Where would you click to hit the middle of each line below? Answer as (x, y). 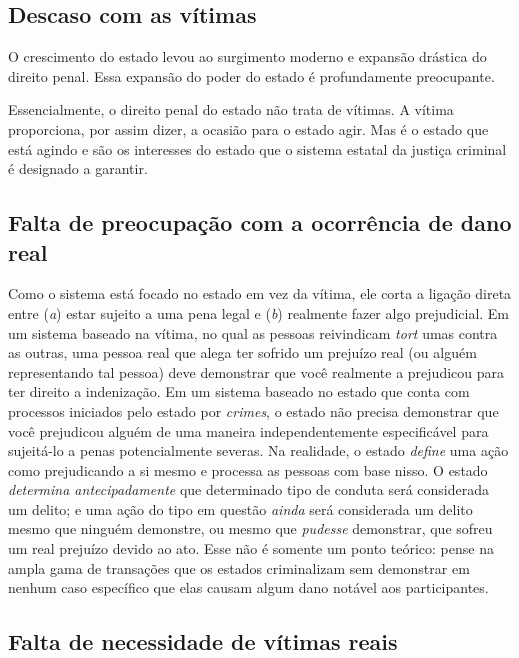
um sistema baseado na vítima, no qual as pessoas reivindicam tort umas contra (253, 332)
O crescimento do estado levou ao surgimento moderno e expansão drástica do (247, 56)
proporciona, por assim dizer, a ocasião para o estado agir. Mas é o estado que (248, 128)
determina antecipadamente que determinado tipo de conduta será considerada (248, 489)
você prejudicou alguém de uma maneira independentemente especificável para (248, 430)
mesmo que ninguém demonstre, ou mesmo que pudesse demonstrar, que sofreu (250, 528)
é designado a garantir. (78, 168)
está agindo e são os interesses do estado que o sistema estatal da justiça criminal (257, 148)
